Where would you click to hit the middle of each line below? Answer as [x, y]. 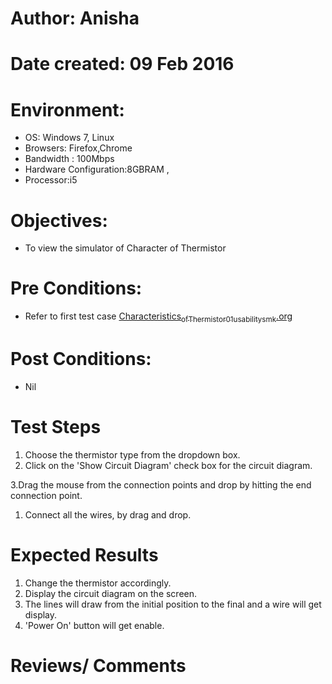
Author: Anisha [75, 18]
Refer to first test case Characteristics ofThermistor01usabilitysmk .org [158, 317]
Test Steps [56, 427]
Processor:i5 [51, 180]
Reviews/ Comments [98, 665]
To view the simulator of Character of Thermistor [125, 248]
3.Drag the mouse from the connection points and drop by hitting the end [161, 484]
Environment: [67, 109]
